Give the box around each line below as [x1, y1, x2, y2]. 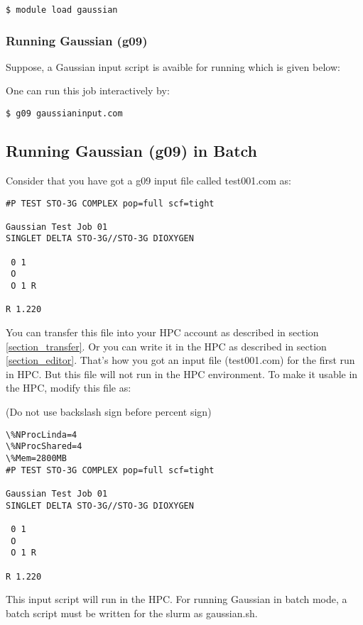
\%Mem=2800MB [6, 453, 67, 463]
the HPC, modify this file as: [6, 380, 131, 395]
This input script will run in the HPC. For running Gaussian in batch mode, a [6, 592, 347, 607]
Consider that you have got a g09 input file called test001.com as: [6, 172, 291, 187]
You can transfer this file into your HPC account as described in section [6, 325, 319, 340]
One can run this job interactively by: [6, 83, 170, 98]
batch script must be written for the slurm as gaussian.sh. [6, 605, 258, 620]
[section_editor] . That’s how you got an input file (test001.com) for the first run [6, 353, 355, 367]
